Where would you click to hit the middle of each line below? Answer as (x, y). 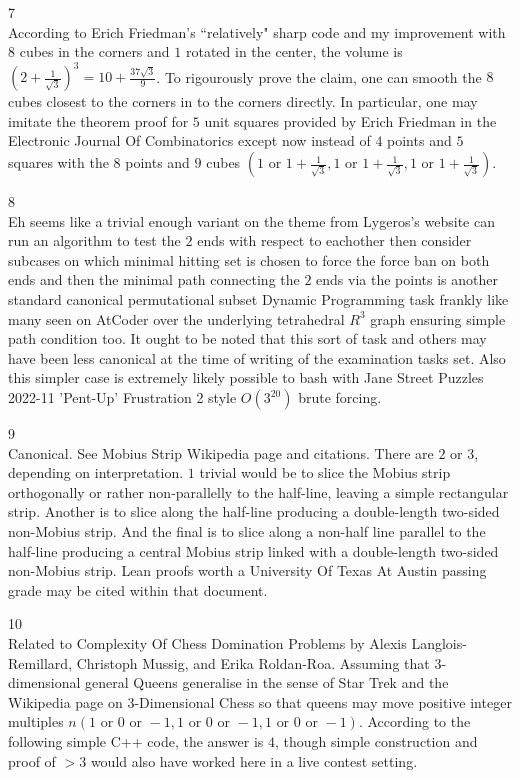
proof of (32, 760)
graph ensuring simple (438, 318)
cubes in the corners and (94, 51)
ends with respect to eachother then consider (334, 240)
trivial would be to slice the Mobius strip (325, 472)
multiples (36, 721)
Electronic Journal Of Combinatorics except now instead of (189, 140)
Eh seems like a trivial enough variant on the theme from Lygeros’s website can (251, 220)
